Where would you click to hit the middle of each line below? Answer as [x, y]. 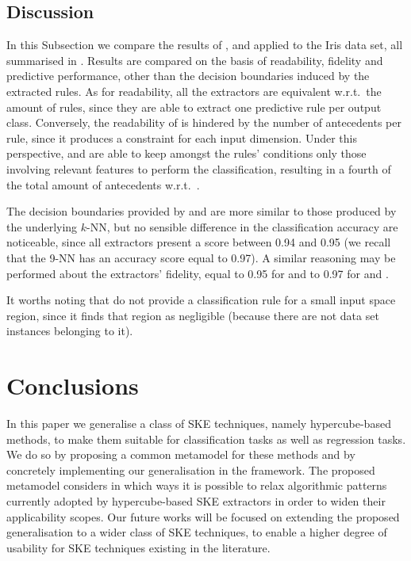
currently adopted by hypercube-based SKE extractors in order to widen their [196, 500]
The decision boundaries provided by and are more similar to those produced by [202, 211]
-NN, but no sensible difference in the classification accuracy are [242, 226]
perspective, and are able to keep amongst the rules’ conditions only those [186, 153]
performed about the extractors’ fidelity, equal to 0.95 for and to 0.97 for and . [198, 273]
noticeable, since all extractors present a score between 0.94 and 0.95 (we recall [199, 242]
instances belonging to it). [70, 331]
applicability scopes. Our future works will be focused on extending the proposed [203, 516]
